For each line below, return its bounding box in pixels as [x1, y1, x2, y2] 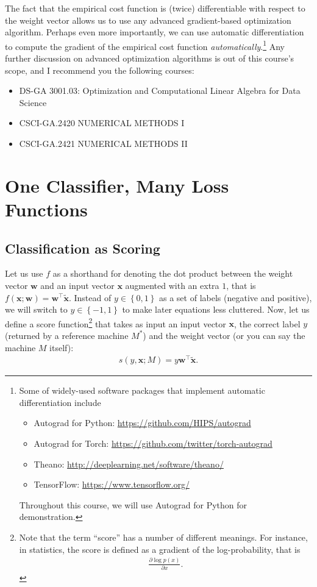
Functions [5, 196, 88, 221]
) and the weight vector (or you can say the [143, 329, 305, 341]
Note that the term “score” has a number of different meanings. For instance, [19, 531, 308, 544]
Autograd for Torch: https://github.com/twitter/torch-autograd [34, 437, 272, 450]
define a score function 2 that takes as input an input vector [5, 315, 226, 330]
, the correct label [233, 317, 301, 330]
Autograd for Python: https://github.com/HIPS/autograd [34, 416, 251, 429]
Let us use [5, 267, 43, 280]
